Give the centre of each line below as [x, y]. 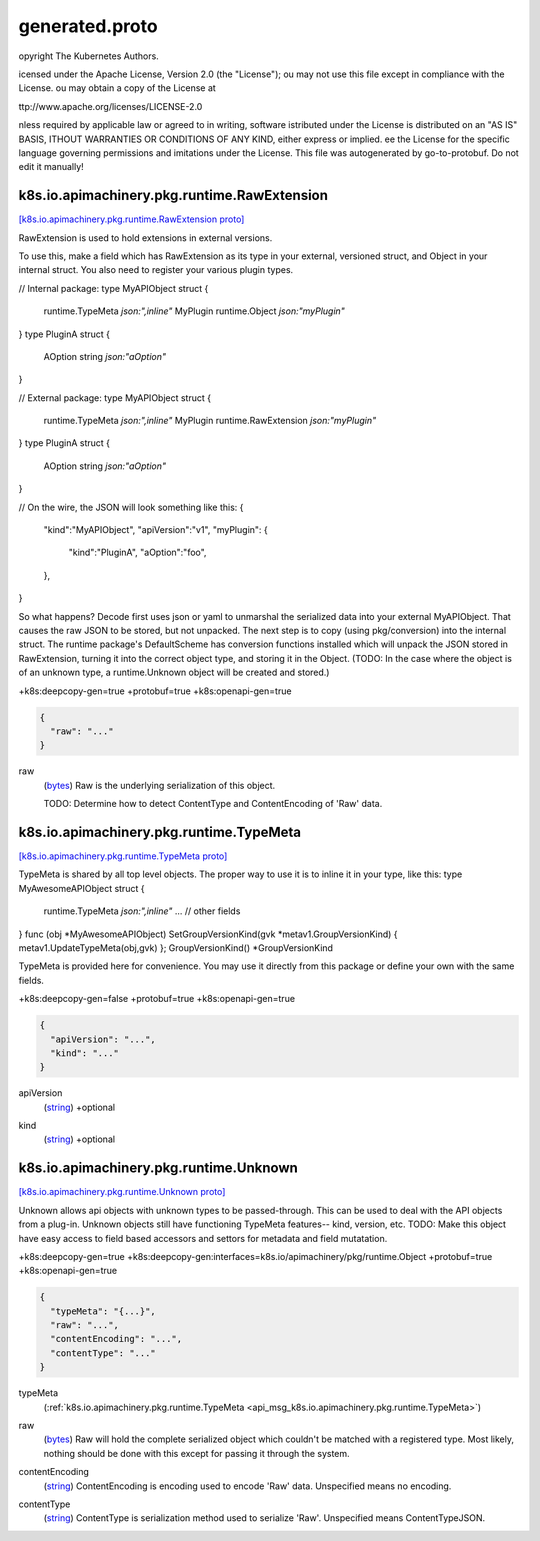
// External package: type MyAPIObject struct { [115, 397]
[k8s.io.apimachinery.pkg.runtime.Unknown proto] [122, 1192]
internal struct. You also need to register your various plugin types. [156, 270]
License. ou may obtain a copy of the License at [117, 88]
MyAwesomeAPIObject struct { [81, 888]
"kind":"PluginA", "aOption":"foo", [137, 552]
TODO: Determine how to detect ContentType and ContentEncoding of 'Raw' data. [213, 804]
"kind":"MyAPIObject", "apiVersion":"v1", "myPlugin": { [156, 530]
